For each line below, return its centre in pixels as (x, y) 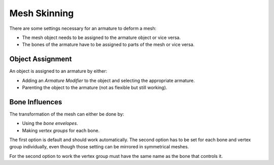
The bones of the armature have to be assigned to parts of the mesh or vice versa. (108, 45)
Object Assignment (41, 59)
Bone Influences (36, 102)
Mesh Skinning (42, 13)
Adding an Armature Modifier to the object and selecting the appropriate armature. (108, 80)
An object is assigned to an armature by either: (58, 71)
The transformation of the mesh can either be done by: (67, 114)
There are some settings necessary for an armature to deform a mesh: (83, 28)
